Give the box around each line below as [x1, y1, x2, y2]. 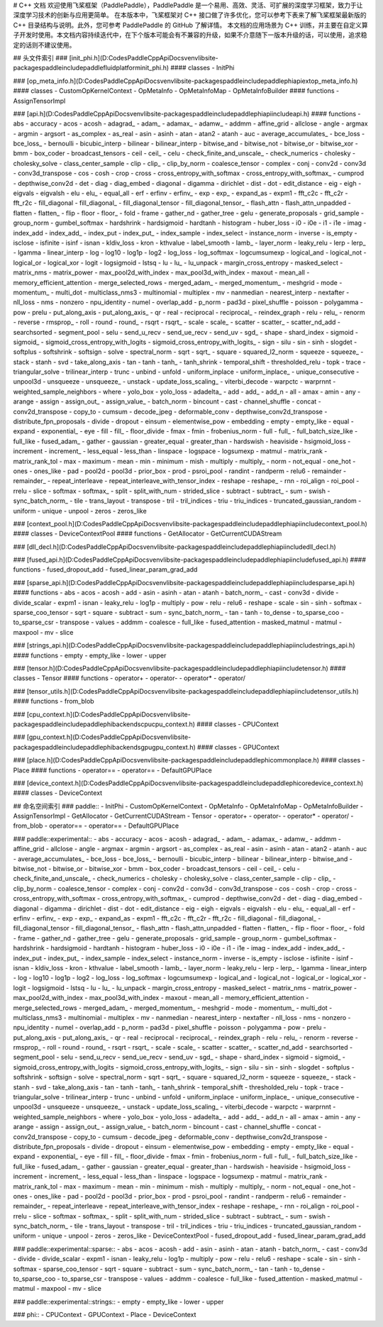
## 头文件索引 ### [13, 53, 68, 62]
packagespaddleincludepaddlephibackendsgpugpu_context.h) [13, 743, 196, 751]
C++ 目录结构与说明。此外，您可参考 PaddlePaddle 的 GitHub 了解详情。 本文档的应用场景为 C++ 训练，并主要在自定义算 [13, 21, 368, 29]
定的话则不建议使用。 [13, 40, 76, 49]
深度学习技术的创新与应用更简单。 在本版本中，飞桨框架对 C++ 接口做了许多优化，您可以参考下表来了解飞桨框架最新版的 [13, 11, 367, 19]
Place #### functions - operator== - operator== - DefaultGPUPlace [13, 766, 212, 774]
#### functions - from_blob [13, 697, 95, 706]
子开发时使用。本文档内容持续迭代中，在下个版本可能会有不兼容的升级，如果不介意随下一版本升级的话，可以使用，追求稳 [13, 30, 367, 39]
